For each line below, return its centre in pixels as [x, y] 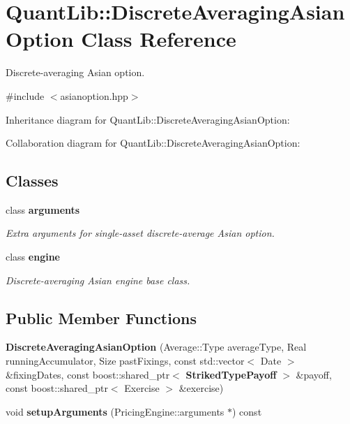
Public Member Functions [101, 317]
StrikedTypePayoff [231, 374]
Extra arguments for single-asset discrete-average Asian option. [140, 233]
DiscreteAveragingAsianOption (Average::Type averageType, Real [156, 347]
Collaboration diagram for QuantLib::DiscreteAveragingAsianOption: [153, 143]
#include [25, 95]
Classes [32, 181]
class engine [33, 257]
